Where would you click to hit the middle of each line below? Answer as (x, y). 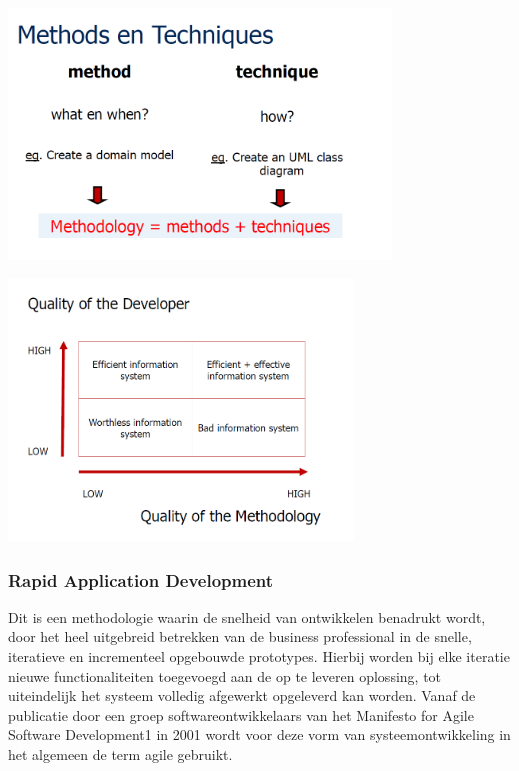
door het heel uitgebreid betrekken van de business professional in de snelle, (240, 636)
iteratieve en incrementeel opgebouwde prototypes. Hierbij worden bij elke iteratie (259, 655)
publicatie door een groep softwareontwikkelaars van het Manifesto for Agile (241, 714)
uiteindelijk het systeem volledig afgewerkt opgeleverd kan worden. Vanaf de (242, 695)
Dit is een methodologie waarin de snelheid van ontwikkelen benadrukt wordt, (247, 616)
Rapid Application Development (141, 579)
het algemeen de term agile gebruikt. (120, 753)
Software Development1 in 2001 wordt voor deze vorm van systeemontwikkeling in (259, 734)
